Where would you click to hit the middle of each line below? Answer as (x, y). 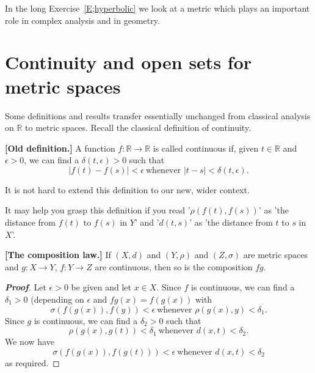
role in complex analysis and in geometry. (82, 20)
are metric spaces (276, 255)
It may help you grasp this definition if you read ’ (98, 210)
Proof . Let (26, 287)
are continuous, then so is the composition (174, 266)
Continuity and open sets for (129, 62)
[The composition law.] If (58, 255)
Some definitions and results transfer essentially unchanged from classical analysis (158, 115)
